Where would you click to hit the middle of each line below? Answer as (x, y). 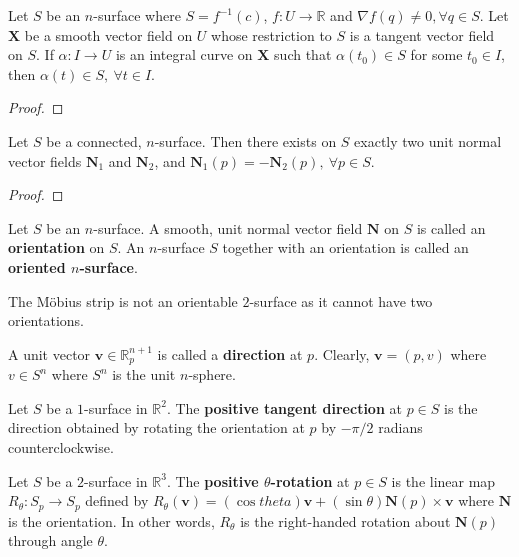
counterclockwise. (61, 446)
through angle (50, 540)
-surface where (137, 15)
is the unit (144, 374)
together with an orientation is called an (345, 247)
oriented (37, 266)
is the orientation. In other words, (111, 520)
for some (436, 54)
